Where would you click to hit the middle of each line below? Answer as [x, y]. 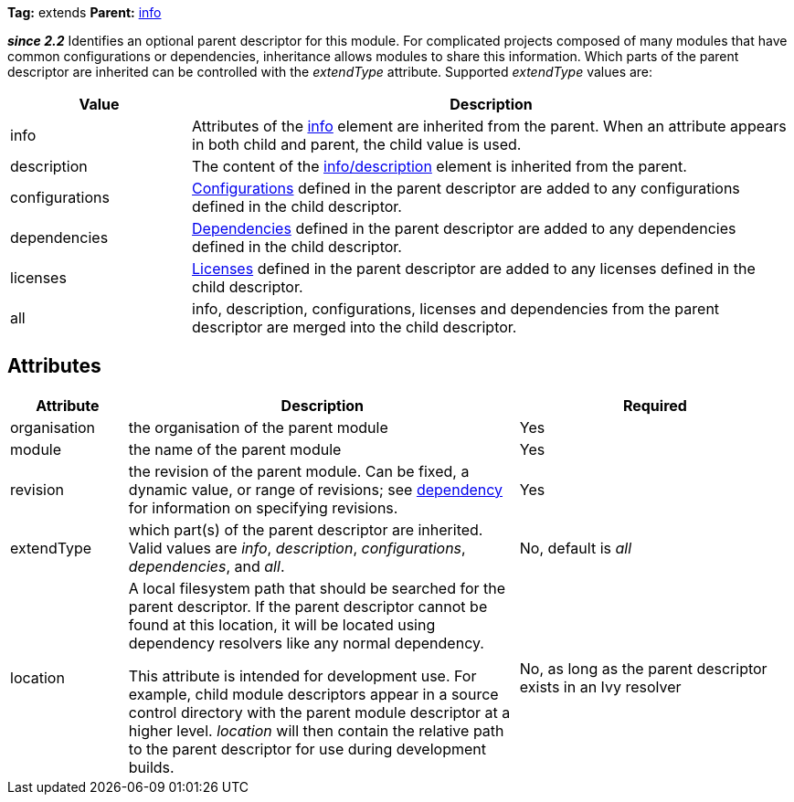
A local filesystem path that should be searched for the [317, 588]
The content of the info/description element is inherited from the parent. [439, 166]
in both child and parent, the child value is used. [357, 144]
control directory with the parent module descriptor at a [319, 712]
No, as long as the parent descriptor [643, 668]
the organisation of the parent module [258, 427]
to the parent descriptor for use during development [307, 749]
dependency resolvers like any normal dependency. [306, 643]
